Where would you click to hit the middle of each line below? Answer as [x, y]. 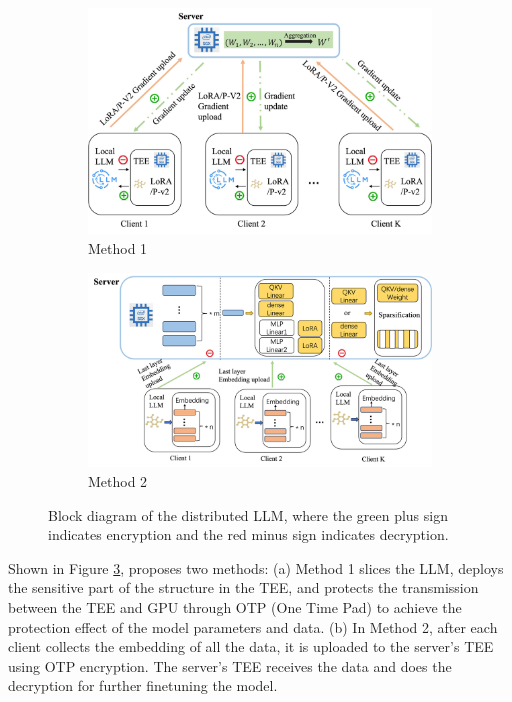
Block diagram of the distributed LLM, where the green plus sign [248, 514]
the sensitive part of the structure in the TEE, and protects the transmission [243, 587]
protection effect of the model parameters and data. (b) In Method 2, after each [253, 626]
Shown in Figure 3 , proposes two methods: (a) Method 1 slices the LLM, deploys [256, 567]
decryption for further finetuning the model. [143, 685]
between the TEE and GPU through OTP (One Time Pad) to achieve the [235, 607]
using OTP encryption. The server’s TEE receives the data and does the [230, 665]
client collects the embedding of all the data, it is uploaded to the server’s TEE [251, 646]
